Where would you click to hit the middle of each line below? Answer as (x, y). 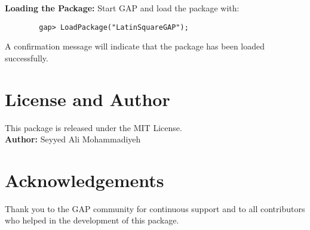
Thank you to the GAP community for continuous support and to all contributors (155, 208)
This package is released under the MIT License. (93, 127)
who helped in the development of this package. (92, 220)
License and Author (88, 99)
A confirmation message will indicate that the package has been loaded (135, 46)
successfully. (27, 57)
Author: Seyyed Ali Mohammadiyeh (73, 139)
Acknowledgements (85, 180)
